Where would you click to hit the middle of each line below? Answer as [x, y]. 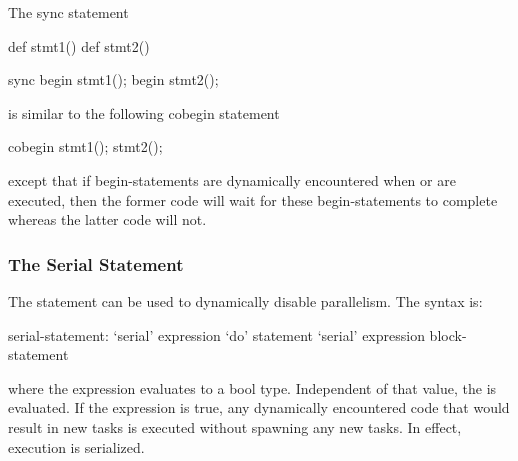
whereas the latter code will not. [107, 219]
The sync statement [68, 12]
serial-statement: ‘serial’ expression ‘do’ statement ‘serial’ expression [216, 334]
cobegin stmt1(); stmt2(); [85, 146]
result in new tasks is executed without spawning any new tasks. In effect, [235, 426]
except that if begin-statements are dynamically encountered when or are [232, 179]
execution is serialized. [76, 446]
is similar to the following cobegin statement [144, 112]
